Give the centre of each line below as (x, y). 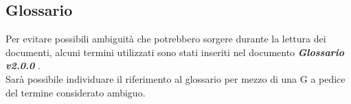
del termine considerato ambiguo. (76, 92)
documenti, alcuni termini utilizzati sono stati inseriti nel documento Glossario (175, 52)
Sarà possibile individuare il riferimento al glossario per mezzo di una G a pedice (175, 78)
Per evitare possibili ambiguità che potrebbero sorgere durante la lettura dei (166, 39)
